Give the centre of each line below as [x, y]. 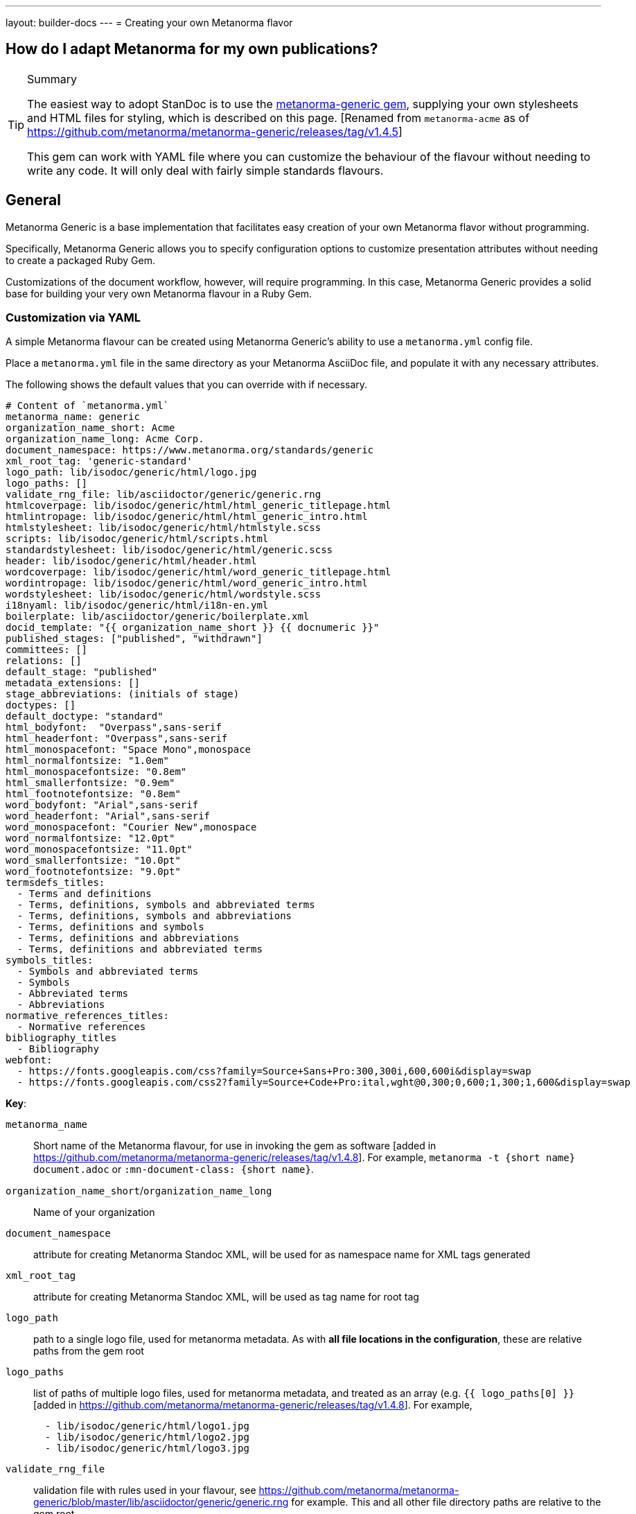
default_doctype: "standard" [85, 716]
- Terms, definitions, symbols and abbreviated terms [166, 905]
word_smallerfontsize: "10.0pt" [93, 861]
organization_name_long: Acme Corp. [105, 439]
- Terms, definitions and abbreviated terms [140, 949]
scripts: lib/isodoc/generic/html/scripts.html [137, 539]
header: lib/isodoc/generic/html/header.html [131, 561]
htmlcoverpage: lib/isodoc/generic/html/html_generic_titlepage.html [198, 506]
